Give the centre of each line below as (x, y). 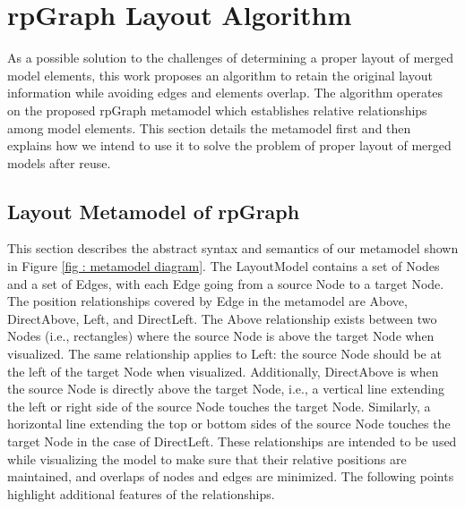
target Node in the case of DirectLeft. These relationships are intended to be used (232, 441)
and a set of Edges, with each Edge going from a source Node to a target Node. (226, 283)
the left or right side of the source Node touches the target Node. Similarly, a (219, 406)
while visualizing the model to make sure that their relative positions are (207, 458)
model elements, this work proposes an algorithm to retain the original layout (220, 75)
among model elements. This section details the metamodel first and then (209, 127)
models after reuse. (59, 162)
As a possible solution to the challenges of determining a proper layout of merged (230, 58)
